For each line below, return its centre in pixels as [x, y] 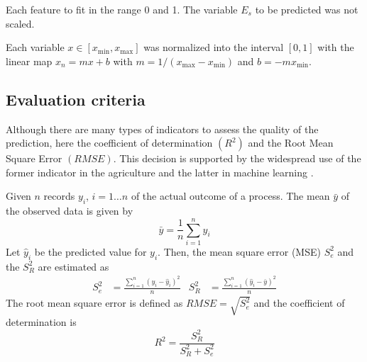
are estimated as [73, 266]
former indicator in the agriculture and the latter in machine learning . [160, 172]
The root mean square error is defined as [94, 303]
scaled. [20, 23]
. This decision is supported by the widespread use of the [237, 158]
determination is [41, 322]
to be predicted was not [307, 9]
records [59, 196]
